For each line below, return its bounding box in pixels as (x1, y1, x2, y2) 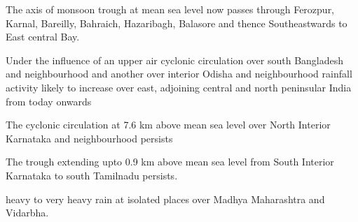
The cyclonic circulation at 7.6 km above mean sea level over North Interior (6, 117, 331, 132)
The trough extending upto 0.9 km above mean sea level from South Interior (6, 154, 334, 169)
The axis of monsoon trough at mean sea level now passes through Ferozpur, (6, 2, 335, 16)
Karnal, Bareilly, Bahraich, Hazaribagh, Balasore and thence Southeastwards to (6, 15, 347, 30)
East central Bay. (6, 29, 80, 44)
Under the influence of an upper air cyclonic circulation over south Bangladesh (6, 52, 344, 67)
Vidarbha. (6, 205, 49, 220)
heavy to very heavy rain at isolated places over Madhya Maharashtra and (6, 191, 325, 206)
